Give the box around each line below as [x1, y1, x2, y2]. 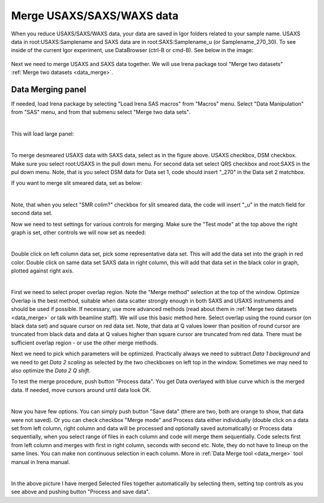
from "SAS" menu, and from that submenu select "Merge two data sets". [11, 109, 190, 116]
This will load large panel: [11, 130, 74, 137]
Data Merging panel [11, 84, 86, 94]
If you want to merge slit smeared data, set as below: [11, 179, 142, 187]
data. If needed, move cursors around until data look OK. [11, 386, 151, 393]
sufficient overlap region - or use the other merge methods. [11, 339, 158, 346]
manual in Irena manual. [11, 458, 70, 465]
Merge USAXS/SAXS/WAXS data [11, 9, 179, 22]
